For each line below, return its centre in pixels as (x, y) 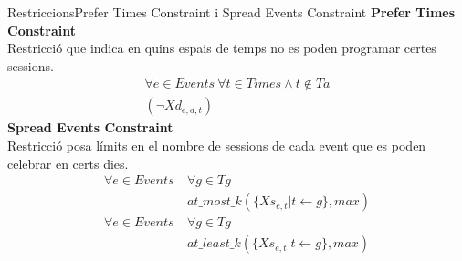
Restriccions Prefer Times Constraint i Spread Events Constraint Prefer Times (231, 12)
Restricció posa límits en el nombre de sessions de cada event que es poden (217, 146)
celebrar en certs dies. (68, 163)
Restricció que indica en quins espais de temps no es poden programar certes (222, 48)
